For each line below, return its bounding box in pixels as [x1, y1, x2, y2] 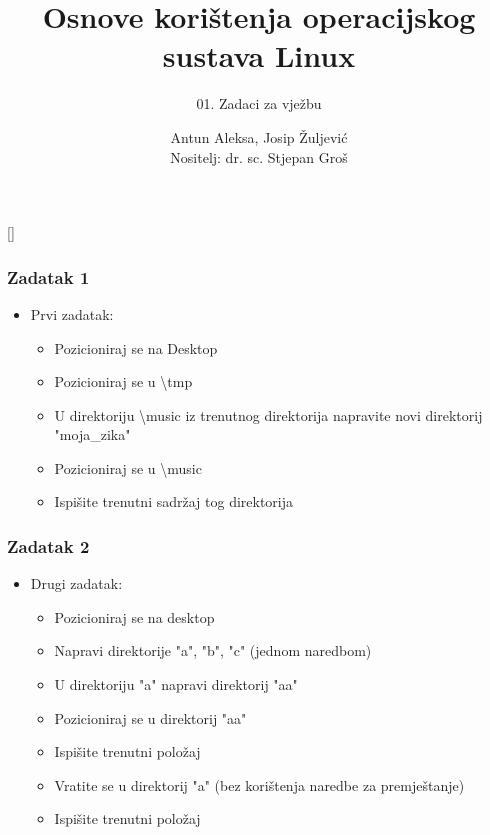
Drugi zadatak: [30, 573, 123, 594]
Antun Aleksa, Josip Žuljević [170, 126, 348, 147]
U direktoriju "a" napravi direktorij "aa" [54, 674, 298, 695]
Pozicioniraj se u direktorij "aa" [54, 707, 247, 728]
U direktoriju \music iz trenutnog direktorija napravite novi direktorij [54, 404, 483, 425]
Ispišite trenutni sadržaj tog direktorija [54, 491, 294, 512]
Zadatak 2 [7, 533, 90, 558]
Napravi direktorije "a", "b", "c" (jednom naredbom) [54, 640, 372, 661]
